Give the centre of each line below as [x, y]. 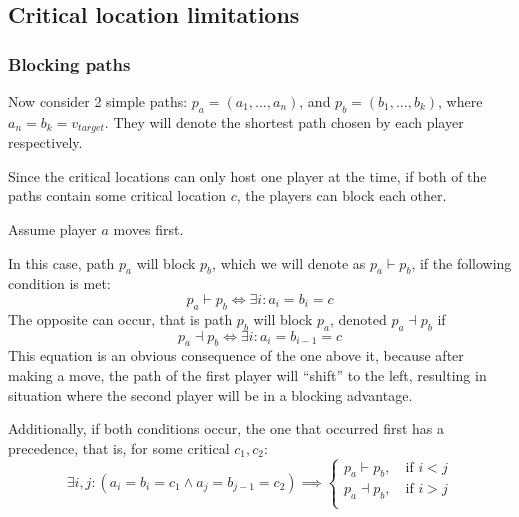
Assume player [52, 229]
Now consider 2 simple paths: [98, 101]
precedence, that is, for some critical [119, 447]
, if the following [461, 262]
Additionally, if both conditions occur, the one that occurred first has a [226, 428]
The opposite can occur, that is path [120, 318]
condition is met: [59, 283]
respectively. [45, 142]
